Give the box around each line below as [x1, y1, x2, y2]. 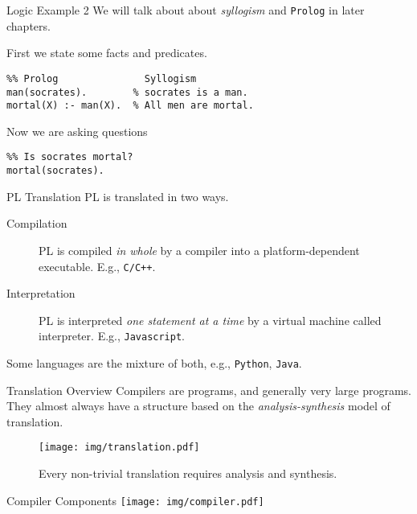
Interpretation [6, 285, 76, 302]
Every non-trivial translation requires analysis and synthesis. [39, 465, 337, 482]
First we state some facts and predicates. [6, 44, 207, 61]
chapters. [6, 17, 51, 34]
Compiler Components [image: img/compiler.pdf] [6, 491, 264, 508]
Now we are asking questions [6, 122, 148, 139]
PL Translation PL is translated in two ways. [6, 187, 229, 204]
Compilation [6, 215, 67, 232]
